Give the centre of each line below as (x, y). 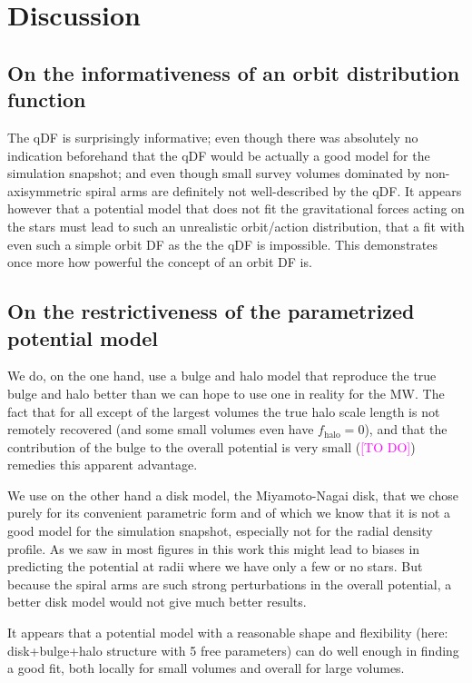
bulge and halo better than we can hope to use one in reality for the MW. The (226, 393)
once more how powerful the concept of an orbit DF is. (160, 262)
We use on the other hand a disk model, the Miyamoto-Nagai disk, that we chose (233, 495)
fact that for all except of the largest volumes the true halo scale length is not (224, 411)
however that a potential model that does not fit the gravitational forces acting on (236, 208)
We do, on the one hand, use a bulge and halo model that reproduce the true (222, 376)
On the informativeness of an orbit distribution (234, 72)
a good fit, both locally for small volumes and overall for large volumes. (206, 668)
